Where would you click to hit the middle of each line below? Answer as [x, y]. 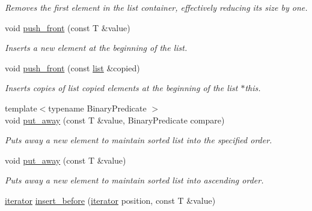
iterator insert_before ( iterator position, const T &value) [110, 200]
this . [253, 88]
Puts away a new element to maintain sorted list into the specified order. [139, 140]
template [21, 108]
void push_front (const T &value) [68, 27]
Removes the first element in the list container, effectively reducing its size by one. [156, 7]
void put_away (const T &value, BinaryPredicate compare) [115, 120]
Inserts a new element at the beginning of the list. [96, 48]
